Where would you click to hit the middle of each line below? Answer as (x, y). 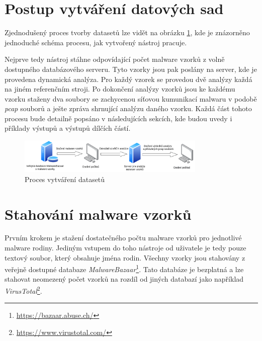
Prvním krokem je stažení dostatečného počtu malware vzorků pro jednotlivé (123, 238)
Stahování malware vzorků (98, 214)
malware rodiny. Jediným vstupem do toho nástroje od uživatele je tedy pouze (125, 248)
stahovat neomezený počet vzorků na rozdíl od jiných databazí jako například (124, 279)
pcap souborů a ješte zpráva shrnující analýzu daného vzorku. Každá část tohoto (128, 108)
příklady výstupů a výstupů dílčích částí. (68, 128)
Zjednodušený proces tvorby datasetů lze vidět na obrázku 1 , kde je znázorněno (127, 32)
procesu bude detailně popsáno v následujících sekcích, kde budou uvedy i (118, 118)
